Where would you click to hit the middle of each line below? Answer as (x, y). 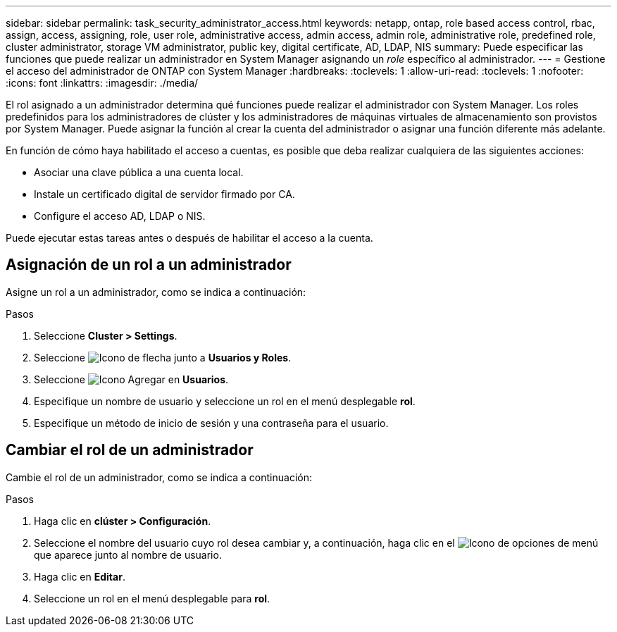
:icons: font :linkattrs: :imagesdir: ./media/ (102, 83)
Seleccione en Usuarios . (131, 379)
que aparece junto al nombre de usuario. (128, 554)
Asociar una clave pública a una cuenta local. (139, 172)
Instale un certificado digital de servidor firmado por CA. (164, 194)
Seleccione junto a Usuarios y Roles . (163, 357)
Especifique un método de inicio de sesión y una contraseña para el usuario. (211, 423)
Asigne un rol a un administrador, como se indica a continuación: (156, 292)
